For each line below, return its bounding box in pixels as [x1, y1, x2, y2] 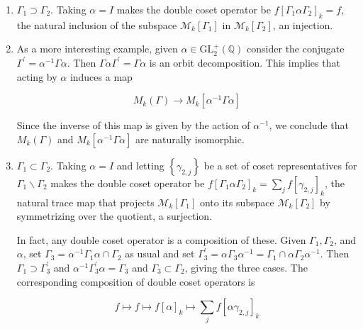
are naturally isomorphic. [135, 131, 245, 146]
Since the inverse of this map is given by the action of [16, 118, 250, 133]
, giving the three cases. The [184, 260, 308, 274]
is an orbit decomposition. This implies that [149, 55, 340, 69]
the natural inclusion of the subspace [16, 17, 177, 32]
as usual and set [125, 246, 195, 261]
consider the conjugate [247, 41, 345, 56]
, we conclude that [269, 118, 349, 133]
